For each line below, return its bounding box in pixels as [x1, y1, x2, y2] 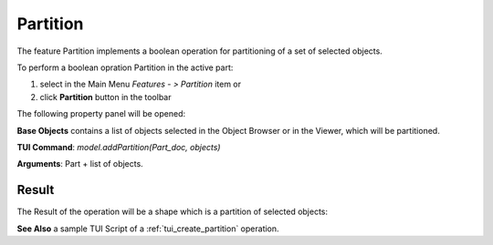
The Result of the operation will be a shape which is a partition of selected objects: [16, 206, 329, 218]
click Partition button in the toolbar [39, 91, 172, 102]
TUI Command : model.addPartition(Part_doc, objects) [16, 141, 221, 152]
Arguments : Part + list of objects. [16, 158, 143, 169]
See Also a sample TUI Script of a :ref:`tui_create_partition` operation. [16, 223, 279, 234]
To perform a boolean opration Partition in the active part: [16, 62, 234, 73]
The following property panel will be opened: [16, 108, 186, 119]
